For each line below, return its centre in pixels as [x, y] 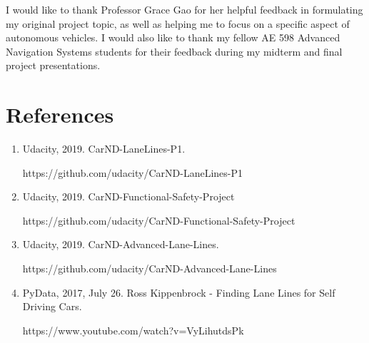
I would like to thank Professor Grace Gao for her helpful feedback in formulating [184, 9]
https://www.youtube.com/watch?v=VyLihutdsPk [133, 330]
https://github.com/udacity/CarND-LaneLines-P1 [133, 172]
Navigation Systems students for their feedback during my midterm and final [174, 51]
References [60, 114]
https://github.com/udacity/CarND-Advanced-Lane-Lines [150, 268]
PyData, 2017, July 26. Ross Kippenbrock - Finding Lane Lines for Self [179, 292]
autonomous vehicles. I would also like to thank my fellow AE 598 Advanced [173, 37]
